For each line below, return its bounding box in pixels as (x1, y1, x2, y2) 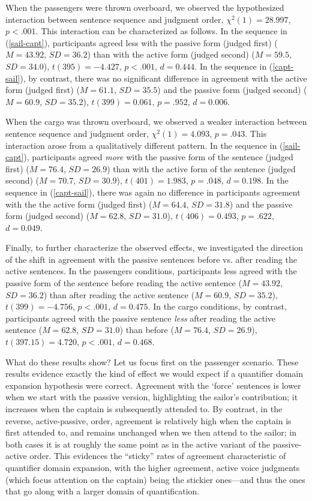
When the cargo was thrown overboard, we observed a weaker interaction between (5, 115, 307, 128)
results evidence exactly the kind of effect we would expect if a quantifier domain (5, 367, 304, 380)
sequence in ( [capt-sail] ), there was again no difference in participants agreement (5, 185, 301, 198)
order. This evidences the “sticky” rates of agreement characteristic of (29, 449, 286, 462)
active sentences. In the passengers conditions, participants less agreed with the (5, 265, 297, 277)
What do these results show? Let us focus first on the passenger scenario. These (5, 355, 299, 368)
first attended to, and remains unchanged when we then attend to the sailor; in (5, 426, 296, 439)
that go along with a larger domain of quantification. (5, 485, 200, 497)
